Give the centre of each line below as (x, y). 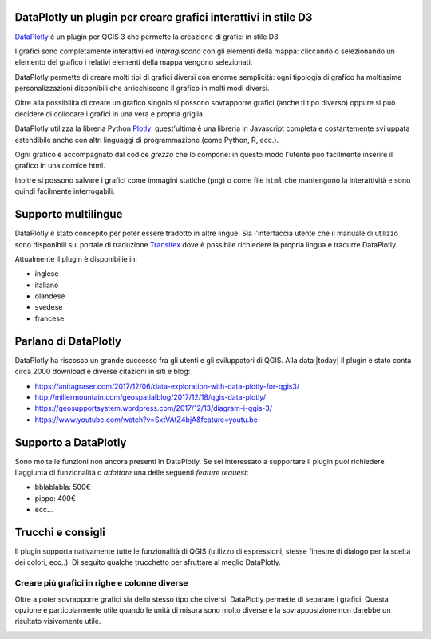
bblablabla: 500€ (63, 487)
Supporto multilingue (69, 214)
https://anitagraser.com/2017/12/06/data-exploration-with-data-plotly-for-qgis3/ (167, 386)
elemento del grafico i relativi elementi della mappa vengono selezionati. (134, 62)
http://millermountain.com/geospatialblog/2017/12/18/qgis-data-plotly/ (150, 397)
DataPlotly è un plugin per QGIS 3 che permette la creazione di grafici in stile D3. (148, 37)
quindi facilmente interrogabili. (65, 191)
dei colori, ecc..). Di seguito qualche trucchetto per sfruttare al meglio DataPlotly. (148, 562)
